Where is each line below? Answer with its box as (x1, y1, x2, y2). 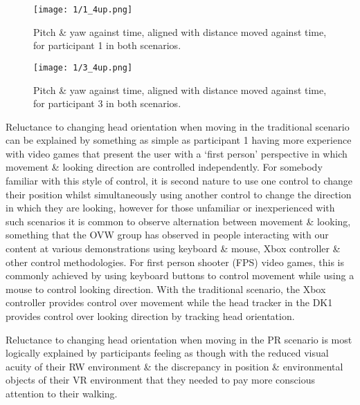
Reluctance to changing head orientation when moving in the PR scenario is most (6, 332, 352, 346)
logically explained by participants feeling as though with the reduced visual (6, 346, 329, 360)
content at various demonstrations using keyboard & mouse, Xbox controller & (6, 241, 341, 256)
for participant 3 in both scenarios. (33, 96, 181, 111)
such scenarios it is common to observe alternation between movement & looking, (6, 214, 351, 228)
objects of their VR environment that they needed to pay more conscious (6, 373, 315, 387)
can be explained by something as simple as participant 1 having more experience (6, 133, 352, 147)
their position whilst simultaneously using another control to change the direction (6, 187, 352, 201)
